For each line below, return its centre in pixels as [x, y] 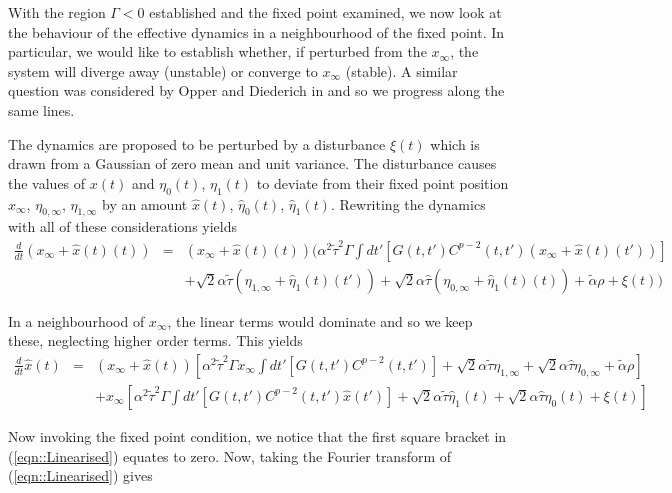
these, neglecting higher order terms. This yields [155, 340]
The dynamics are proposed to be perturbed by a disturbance [197, 143]
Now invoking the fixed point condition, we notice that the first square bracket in [257, 435]
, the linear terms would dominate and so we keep [320, 320]
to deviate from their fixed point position [382, 182]
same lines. [41, 109]
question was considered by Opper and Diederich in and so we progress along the [256, 90]
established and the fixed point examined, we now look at [325, 12]
